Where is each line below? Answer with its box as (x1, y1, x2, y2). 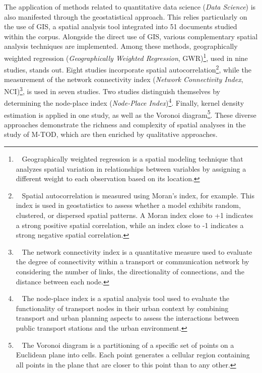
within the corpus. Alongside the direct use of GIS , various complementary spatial (4, 31, 258, 41)
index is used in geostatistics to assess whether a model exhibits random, (16, 200, 241, 210)
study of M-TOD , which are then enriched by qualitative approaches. (4, 129, 218, 139)
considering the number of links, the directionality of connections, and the (16, 266, 244, 276)
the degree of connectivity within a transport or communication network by (16, 256, 249, 267)
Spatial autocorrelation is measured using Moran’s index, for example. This (22, 190, 254, 200)
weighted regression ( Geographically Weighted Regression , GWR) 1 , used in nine (4, 51, 248, 63)
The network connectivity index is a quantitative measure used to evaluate (22, 246, 252, 257)
